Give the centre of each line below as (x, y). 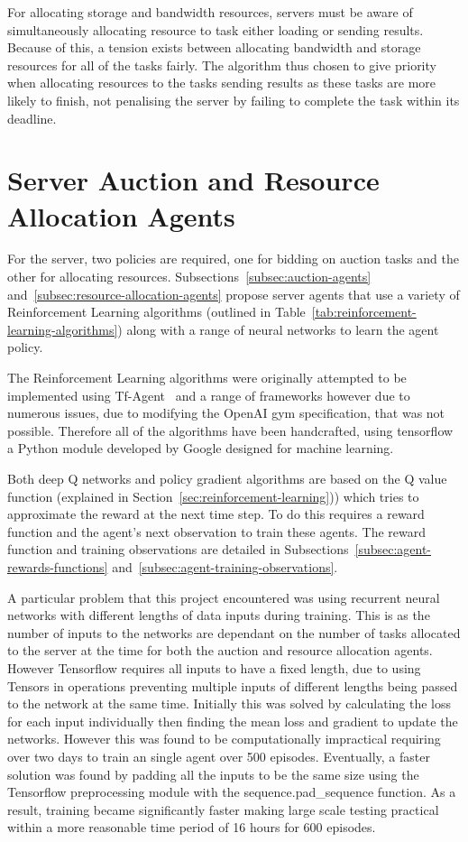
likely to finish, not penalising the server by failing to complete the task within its (234, 100)
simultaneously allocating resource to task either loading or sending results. (216, 29)
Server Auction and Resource (193, 180)
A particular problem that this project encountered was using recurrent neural (224, 597)
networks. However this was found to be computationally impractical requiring (224, 739)
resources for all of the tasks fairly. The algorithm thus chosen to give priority (222, 65)
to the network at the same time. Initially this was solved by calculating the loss (229, 703)
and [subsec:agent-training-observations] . (225, 566)
